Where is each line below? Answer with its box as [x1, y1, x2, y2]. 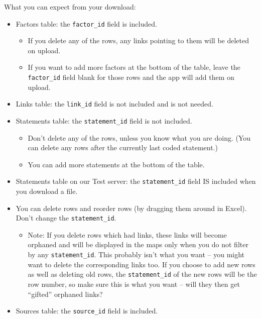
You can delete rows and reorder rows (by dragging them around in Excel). [16, 202, 247, 213]
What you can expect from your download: [4, 2, 136, 12]
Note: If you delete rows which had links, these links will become [28, 229, 227, 240]
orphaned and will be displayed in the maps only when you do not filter [28, 239, 248, 250]
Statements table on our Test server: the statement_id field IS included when [16, 176, 256, 186]
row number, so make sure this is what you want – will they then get [28, 278, 240, 289]
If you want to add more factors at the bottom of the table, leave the [28, 62, 240, 72]
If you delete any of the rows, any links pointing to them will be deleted [28, 35, 249, 46]
